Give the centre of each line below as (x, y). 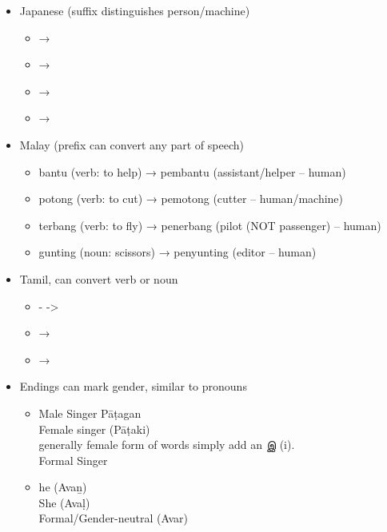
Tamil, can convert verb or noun (99, 278)
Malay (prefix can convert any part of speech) (132, 144)
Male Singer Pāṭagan (90, 413)
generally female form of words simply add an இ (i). (167, 445)
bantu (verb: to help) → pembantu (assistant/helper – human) (192, 171)
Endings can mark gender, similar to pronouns (133, 386)
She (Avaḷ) (64, 502)
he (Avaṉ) (63, 487)
